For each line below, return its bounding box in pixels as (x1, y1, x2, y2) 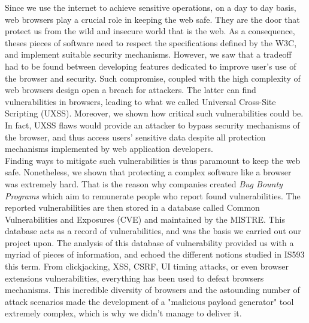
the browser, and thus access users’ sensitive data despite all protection (5, 130, 266, 143)
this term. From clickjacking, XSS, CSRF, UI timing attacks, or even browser (5, 260, 289, 273)
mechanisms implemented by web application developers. (5, 142, 213, 155)
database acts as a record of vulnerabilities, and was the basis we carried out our (5, 225, 301, 237)
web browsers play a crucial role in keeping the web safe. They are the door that (5, 13, 300, 25)
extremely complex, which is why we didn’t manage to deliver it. (5, 307, 242, 319)
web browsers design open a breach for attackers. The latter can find (5, 83, 256, 96)
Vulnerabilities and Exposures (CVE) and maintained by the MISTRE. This (5, 213, 285, 225)
